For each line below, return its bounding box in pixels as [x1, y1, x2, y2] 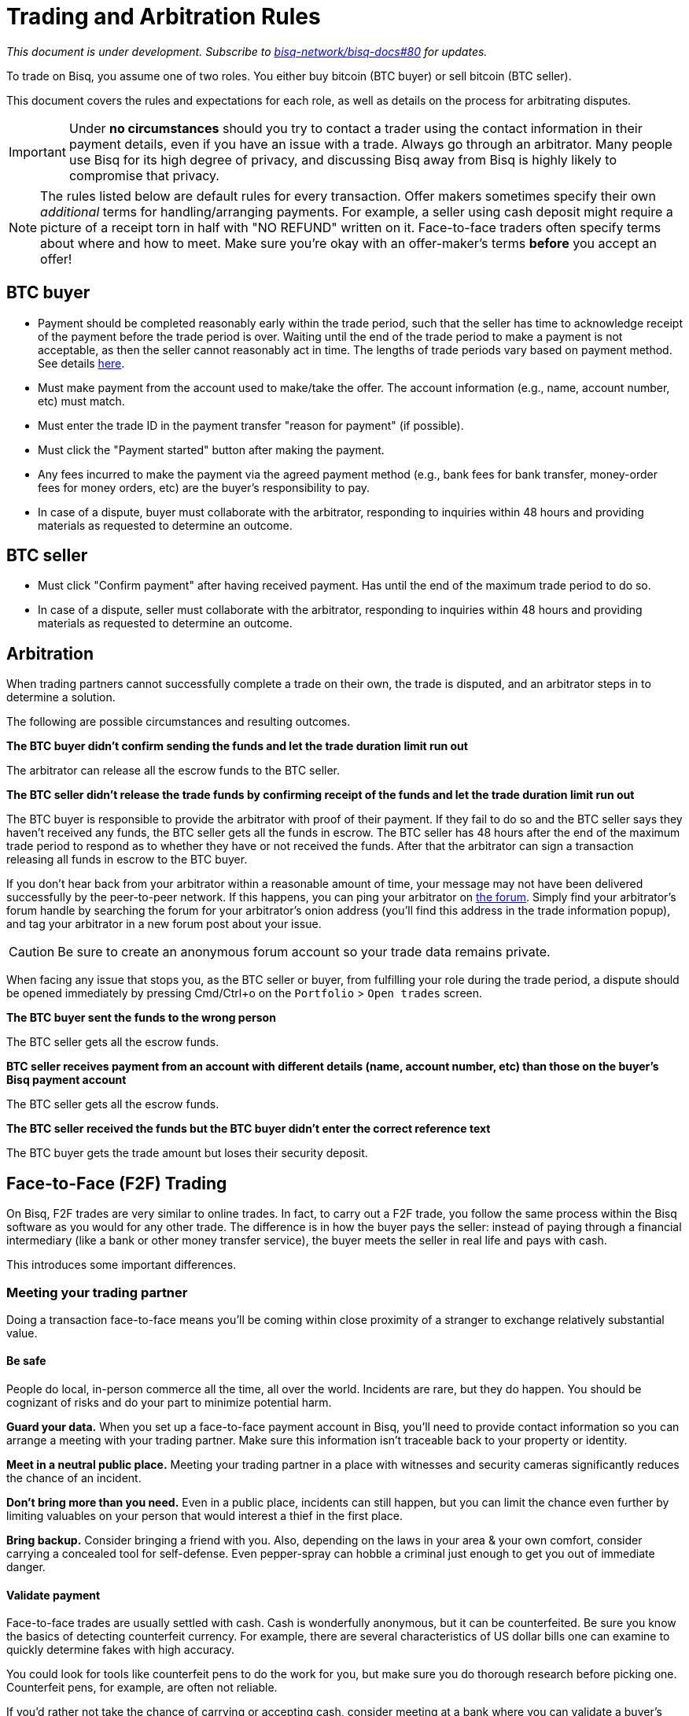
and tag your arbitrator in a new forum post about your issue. [6, 917, 322, 931]
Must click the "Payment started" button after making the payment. [38, 442, 385, 457]
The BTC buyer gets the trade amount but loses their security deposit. [6, 1146, 368, 1160]
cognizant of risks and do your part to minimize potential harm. [6, 1396, 332, 1410]
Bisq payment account [6, 1073, 127, 1087]
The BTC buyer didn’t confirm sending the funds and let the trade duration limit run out [6, 739, 468, 753]
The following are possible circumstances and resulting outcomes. [6, 715, 351, 729]
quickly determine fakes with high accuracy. [6, 1643, 235, 1657]
